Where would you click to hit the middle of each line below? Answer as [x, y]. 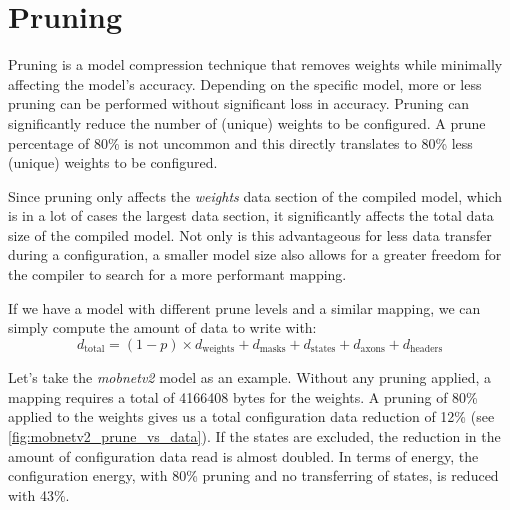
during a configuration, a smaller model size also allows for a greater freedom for [255, 254]
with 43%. [39, 494]
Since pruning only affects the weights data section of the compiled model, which [255, 195]
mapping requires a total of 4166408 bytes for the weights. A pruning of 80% [243, 396]
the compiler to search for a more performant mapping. [177, 274]
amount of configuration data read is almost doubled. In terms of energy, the [243, 455]
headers [426, 349]
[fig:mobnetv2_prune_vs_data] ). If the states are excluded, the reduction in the [254, 436]
